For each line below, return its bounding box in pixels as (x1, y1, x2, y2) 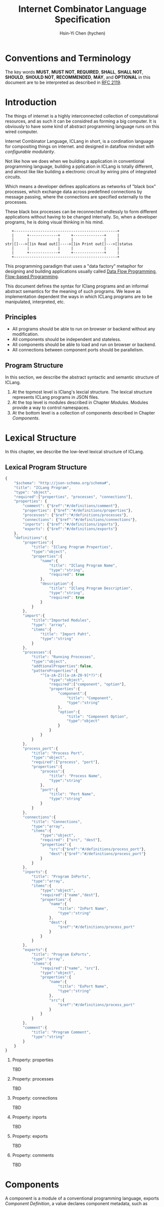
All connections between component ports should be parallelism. (12, 347, 144, 353)
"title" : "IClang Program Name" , (49, 563, 118, 568)
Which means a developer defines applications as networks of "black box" (5, 183, 156, 189)
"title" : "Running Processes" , (31, 655, 96, 660)
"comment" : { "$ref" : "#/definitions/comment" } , (23, 504, 120, 508)
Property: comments (12, 1152, 54, 1158)
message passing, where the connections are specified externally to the (5, 193, 151, 200)
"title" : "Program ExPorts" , (31, 952, 91, 957)
